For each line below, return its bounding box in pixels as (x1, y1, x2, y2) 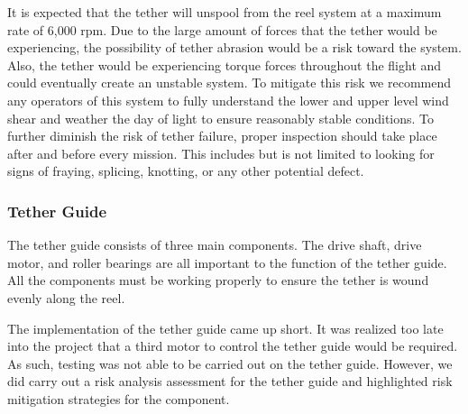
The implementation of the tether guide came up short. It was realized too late (7, 318, 444, 337)
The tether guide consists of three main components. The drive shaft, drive (7, 235, 422, 254)
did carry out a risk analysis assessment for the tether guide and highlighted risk (7, 372, 453, 391)
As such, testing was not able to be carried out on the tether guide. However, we (7, 354, 453, 373)
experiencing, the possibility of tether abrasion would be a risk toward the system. (7, 38, 462, 57)
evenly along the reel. (7, 288, 125, 307)
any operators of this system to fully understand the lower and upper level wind (7, 90, 449, 109)
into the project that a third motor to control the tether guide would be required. (7, 336, 458, 355)
